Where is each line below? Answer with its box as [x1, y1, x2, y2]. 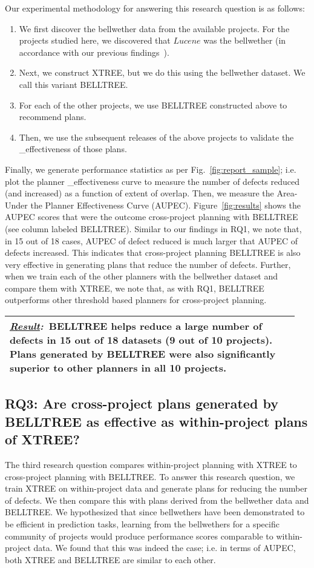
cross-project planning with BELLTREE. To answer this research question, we [5, 470, 295, 483]
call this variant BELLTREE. [19, 78, 128, 90]
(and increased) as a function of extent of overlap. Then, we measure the [5, 187, 274, 199]
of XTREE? [5, 430, 80, 449]
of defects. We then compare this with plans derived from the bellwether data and [5, 493, 309, 506]
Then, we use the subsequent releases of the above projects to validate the [19, 130, 294, 143]
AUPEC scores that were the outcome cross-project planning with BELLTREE [5, 210, 298, 223]
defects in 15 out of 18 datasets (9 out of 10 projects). [10, 333, 273, 347]
